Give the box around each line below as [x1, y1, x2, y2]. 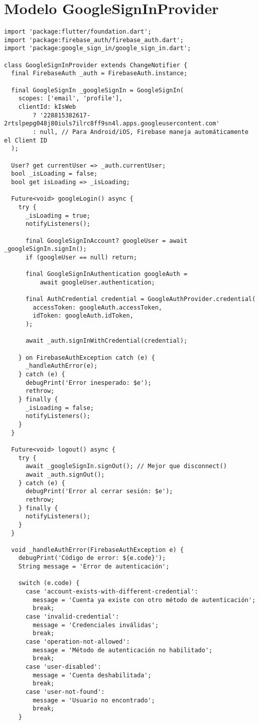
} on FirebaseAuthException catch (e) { [18, 354, 155, 361]
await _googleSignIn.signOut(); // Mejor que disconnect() [25, 463, 227, 470]
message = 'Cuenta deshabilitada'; [33, 671, 152, 679]
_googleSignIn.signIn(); [4, 245, 87, 253]
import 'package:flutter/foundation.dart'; [4, 28, 152, 36]
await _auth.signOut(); [25, 471, 105, 478]
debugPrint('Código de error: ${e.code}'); [18, 554, 166, 562]
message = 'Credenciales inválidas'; [33, 621, 159, 629]
